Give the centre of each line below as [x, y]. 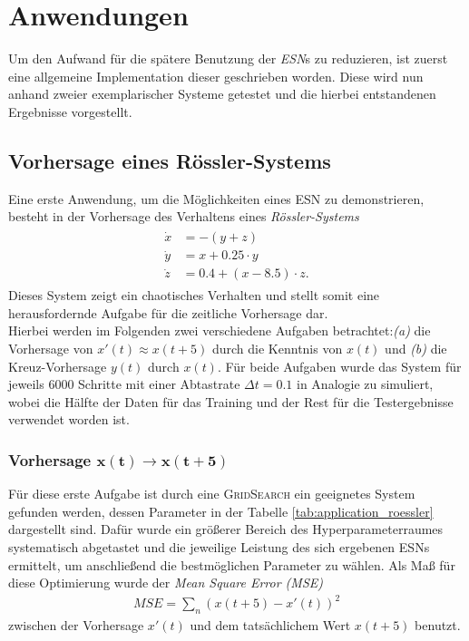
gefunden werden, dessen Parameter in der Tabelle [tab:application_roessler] [221, 511]
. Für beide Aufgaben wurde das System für [339, 366]
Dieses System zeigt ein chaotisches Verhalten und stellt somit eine [194, 295]
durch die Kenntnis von [277, 349]
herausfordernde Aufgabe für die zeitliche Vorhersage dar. [168, 312]
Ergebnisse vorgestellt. [70, 111]
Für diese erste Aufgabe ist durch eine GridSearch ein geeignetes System [212, 494]
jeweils [26, 384]
